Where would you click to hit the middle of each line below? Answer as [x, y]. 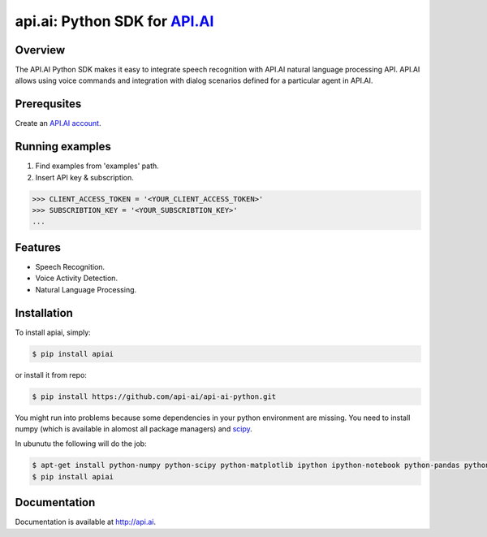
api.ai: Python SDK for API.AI [114, 21]
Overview [40, 50]
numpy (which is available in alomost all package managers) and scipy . [134, 429]
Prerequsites [48, 104]
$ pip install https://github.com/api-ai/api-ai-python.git [154, 396]
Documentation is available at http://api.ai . [85, 522]
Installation [44, 313]
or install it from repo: [51, 375]
